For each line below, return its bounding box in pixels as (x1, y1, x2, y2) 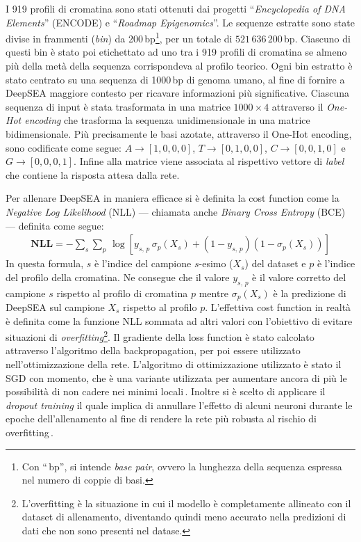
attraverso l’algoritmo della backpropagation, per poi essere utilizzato (6, 343, 301, 358)
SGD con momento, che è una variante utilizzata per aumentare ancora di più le (6, 370, 347, 385)
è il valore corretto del (252, 269, 346, 284)
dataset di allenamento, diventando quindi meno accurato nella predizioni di (22, 509, 346, 524)
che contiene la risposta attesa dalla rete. (6, 167, 180, 182)
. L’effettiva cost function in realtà (205, 300, 351, 314)
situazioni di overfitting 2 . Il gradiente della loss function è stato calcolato (6, 328, 314, 344)
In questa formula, (6, 256, 84, 271)
